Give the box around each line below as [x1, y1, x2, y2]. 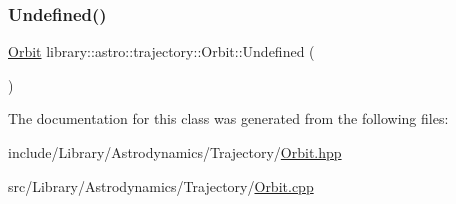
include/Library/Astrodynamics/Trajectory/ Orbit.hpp [8, 142, 342, 162]
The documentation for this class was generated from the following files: [8, 108, 449, 129]
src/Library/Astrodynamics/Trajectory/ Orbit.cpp [8, 175, 314, 196]
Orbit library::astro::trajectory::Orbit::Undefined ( [8, 41, 315, 62]
